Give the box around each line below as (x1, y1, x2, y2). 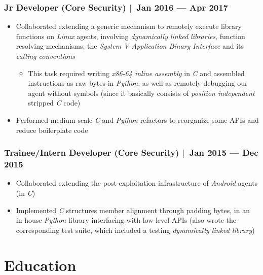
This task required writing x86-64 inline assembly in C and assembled (28, 67, 245, 78)
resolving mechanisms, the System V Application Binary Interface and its (16, 41, 244, 51)
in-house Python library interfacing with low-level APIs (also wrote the (16, 215, 236, 225)
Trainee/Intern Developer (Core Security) (4, 146, 179, 159)
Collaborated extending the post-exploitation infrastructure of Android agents (16, 178, 258, 188)
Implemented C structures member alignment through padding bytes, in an (16, 204, 250, 215)
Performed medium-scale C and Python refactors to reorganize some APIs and (16, 115, 259, 125)
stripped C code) (28, 97, 81, 108)
